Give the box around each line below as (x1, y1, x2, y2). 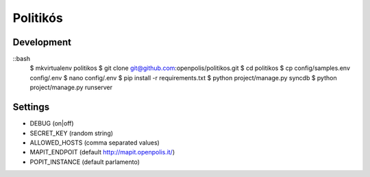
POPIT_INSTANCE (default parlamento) (29, 158, 140, 166)
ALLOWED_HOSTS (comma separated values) (29, 138, 160, 147)
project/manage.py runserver (29, 83, 113, 92)
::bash (12, 55, 31, 63)
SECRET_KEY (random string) (29, 129, 113, 137)
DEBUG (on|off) (29, 119, 75, 128)
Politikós (12, 10, 63, 25)
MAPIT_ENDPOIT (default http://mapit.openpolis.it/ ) (29, 148, 175, 156)
